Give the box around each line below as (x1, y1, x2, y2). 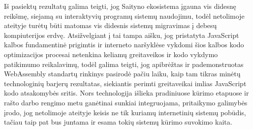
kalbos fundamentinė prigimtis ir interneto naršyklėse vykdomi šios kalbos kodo (4, 39, 244, 50)
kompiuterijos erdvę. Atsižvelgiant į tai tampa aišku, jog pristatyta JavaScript (4, 30, 239, 40)
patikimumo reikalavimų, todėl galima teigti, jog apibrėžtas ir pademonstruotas (4, 59, 244, 69)
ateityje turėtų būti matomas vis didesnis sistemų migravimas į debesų (4, 20, 217, 31)
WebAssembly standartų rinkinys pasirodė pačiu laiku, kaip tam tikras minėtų (4, 68, 241, 79)
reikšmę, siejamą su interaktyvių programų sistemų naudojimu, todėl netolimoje (4, 10, 245, 21)
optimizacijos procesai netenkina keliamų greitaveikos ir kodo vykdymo (4, 49, 218, 59)
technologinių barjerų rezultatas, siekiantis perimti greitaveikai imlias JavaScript (4, 78, 247, 88)
